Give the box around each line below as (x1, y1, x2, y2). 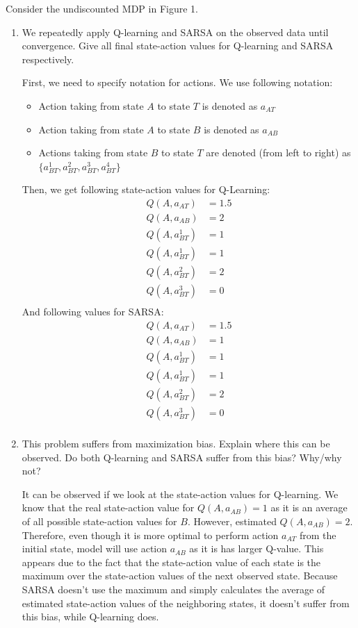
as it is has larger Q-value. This (189, 541, 324, 556)
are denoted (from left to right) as (206, 145, 351, 160)
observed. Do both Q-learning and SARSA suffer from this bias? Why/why (22, 449, 342, 464)
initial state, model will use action (22, 541, 168, 556)
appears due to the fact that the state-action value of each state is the (22, 554, 321, 569)
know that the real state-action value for (22, 500, 195, 515)
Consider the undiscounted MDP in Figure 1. (6, 1, 198, 15)
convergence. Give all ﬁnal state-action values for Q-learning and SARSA (22, 38, 334, 53)
